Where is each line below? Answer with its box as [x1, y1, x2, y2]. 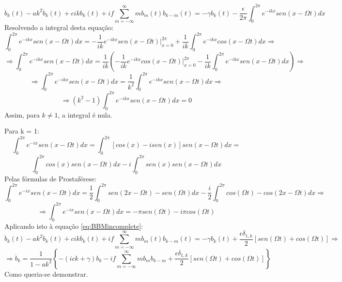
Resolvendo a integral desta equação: [4, 22, 114, 32]
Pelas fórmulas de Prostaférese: [4, 173, 96, 183]
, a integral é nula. [58, 109, 112, 119]
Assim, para [4, 109, 40, 119]
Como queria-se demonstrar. [4, 268, 88, 279]
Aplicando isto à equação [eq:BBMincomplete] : [4, 221, 143, 231]
